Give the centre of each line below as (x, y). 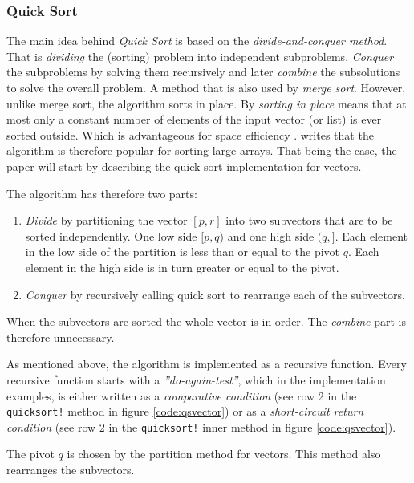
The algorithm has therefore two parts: (102, 193)
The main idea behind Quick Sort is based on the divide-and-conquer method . (197, 41)
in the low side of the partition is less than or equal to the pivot (183, 252)
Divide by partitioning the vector (106, 220)
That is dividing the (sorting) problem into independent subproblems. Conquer (200, 56)
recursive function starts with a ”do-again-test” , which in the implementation (196, 379)
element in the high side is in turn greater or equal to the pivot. (182, 267)
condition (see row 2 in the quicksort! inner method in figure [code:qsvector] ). (201, 426)
